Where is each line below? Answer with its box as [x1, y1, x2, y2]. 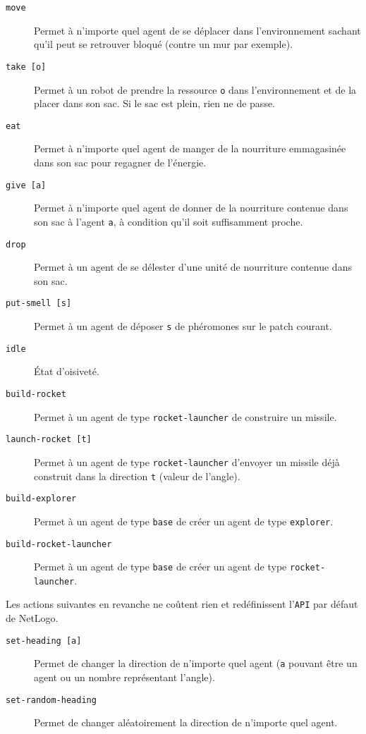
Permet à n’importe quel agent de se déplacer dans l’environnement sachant [34, 23, 361, 37]
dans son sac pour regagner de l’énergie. [34, 155, 207, 169]
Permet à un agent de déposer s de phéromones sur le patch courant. [34, 319, 332, 333]
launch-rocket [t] [6, 434, 92, 445]
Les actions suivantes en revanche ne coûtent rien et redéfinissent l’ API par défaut [6, 597, 358, 611]
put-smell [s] [6, 298, 72, 309]
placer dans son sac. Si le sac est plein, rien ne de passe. [34, 96, 276, 111]
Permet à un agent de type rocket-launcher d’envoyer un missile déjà [34, 454, 340, 469]
